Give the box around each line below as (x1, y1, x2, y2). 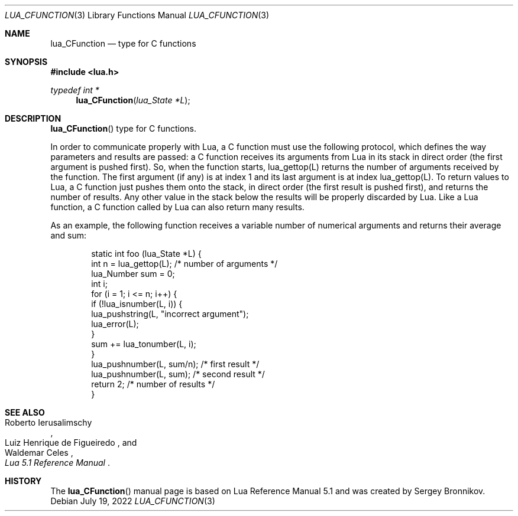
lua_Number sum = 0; (91, 269, 175, 279)
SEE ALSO (5, 407, 45, 417)
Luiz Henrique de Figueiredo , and (5, 437, 137, 448)
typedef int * (50, 85, 99, 95)
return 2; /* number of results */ (91, 379, 215, 389)
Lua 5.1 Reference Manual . (5, 458, 110, 468)
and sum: (50, 230, 86, 240)
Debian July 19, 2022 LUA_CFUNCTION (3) (50, 496, 215, 506)
